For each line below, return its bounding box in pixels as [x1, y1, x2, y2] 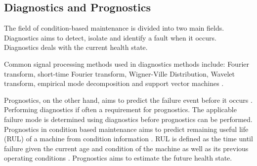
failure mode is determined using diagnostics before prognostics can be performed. [4, 114, 253, 124]
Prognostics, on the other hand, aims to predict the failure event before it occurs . [4, 94, 253, 105]
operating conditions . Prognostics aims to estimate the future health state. [4, 153, 232, 163]
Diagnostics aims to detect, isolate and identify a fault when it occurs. [4, 32, 216, 42]
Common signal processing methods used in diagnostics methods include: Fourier [4, 58, 249, 69]
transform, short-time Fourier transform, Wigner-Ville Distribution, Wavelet [4, 68, 235, 79]
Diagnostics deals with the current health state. [4, 42, 148, 52]
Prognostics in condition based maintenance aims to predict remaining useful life [4, 124, 249, 134]
